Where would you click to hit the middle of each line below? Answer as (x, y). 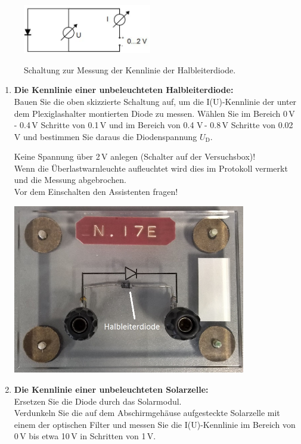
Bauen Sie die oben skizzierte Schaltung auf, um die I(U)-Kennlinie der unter (155, 101)
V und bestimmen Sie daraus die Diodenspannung (105, 136)
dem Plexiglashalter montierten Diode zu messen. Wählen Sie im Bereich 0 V (154, 113)
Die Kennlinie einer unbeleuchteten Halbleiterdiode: (124, 90)
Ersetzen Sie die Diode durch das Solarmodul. (98, 401)
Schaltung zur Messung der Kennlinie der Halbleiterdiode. (130, 69)
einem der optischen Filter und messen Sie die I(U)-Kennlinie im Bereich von (155, 424)
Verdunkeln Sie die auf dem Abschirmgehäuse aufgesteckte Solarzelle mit (147, 413)
